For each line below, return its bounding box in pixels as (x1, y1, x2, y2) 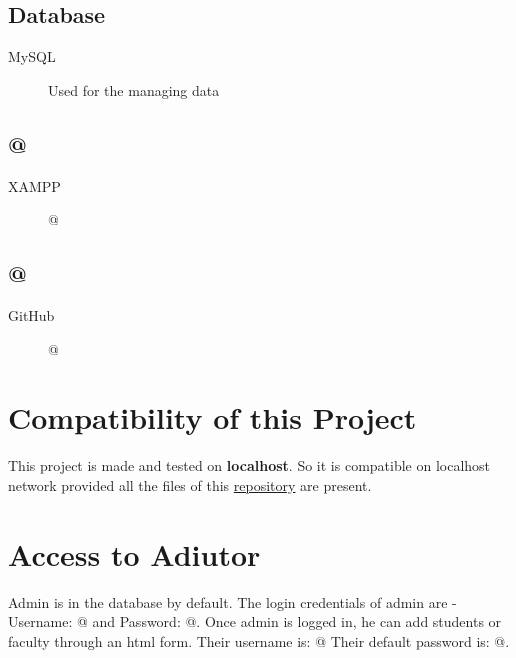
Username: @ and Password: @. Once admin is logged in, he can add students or (8, 611, 502, 632)
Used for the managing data (48, 79, 220, 100)
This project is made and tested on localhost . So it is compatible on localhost (8, 455, 491, 476)
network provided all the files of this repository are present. (8, 474, 372, 495)
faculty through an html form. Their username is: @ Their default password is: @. (8, 630, 510, 651)
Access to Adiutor (8, 533, 261, 574)
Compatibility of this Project (8, 397, 417, 438)
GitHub (8, 304, 55, 325)
